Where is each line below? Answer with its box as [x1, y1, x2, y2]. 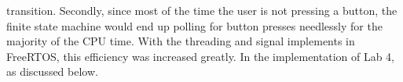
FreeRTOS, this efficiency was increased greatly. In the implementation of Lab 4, [6, 48, 395, 64]
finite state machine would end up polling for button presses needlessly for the [6, 17, 383, 34]
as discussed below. [6, 63, 98, 80]
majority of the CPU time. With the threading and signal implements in [6, 33, 355, 49]
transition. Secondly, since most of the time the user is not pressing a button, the [6, 2, 398, 18]
